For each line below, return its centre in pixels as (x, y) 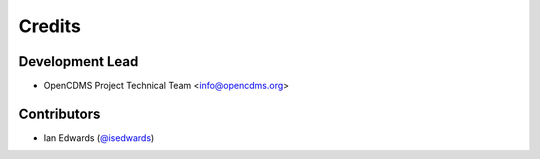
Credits (50, 26)
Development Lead (78, 61)
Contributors (59, 113)
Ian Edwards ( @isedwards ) (99, 137)
